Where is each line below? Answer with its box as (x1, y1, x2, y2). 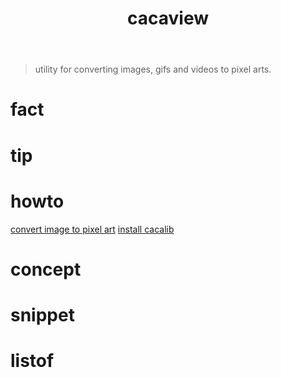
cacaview (126, 7, 209, 30)
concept (10, 258, 82, 281)
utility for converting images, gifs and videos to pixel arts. (34, 63, 272, 76)
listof (10, 350, 55, 372)
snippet (10, 303, 75, 326)
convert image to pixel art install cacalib (10, 223, 175, 235)
